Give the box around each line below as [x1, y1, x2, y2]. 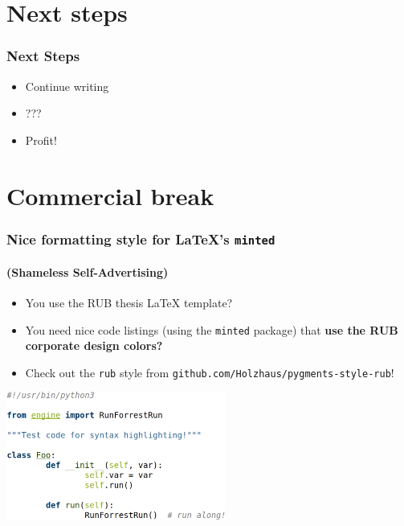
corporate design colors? [25, 337, 163, 354]
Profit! [25, 131, 57, 148]
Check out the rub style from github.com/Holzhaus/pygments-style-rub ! [25, 364, 394, 380]
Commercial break [6, 179, 214, 212]
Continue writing [25, 77, 109, 94]
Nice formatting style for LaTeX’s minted [6, 228, 275, 249]
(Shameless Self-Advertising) [6, 263, 169, 280]
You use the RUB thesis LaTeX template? [25, 294, 233, 310]
